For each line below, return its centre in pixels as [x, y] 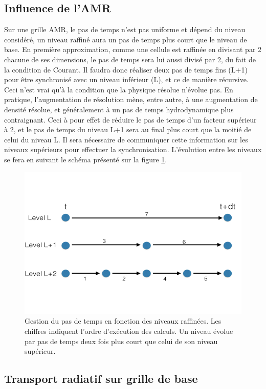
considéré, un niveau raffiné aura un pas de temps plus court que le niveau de [126, 39]
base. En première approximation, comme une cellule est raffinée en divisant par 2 [133, 49]
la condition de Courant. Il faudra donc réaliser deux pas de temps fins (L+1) [126, 69]
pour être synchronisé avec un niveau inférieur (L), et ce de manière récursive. [126, 79]
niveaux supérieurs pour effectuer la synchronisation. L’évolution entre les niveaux [133, 149]
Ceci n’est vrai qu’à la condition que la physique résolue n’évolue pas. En [119, 89]
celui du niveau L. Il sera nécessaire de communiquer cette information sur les [126, 139]
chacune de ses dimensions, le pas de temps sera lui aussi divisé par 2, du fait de [130, 59]
